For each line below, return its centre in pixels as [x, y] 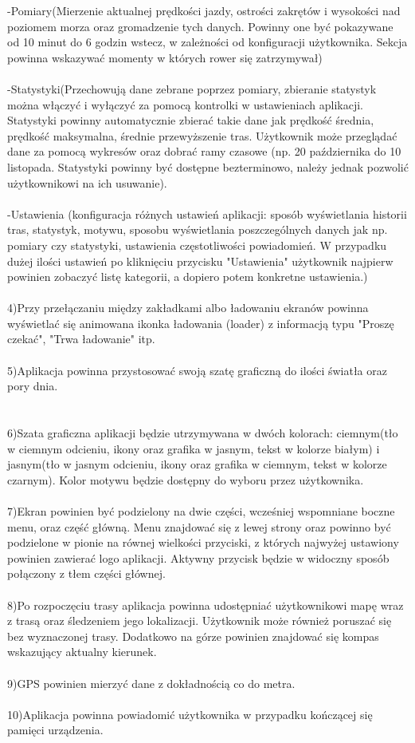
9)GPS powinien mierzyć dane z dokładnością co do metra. [151, 683]
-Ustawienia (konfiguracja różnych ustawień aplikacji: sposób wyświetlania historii [207, 213]
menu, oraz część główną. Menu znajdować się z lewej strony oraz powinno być [199, 526]
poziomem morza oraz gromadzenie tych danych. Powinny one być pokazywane [200, 26]
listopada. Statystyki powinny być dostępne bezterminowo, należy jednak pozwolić [208, 166]
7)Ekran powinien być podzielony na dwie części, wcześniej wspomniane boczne [201, 511]
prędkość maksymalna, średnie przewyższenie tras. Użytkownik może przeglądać [202, 135]
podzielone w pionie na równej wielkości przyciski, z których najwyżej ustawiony [203, 542]
